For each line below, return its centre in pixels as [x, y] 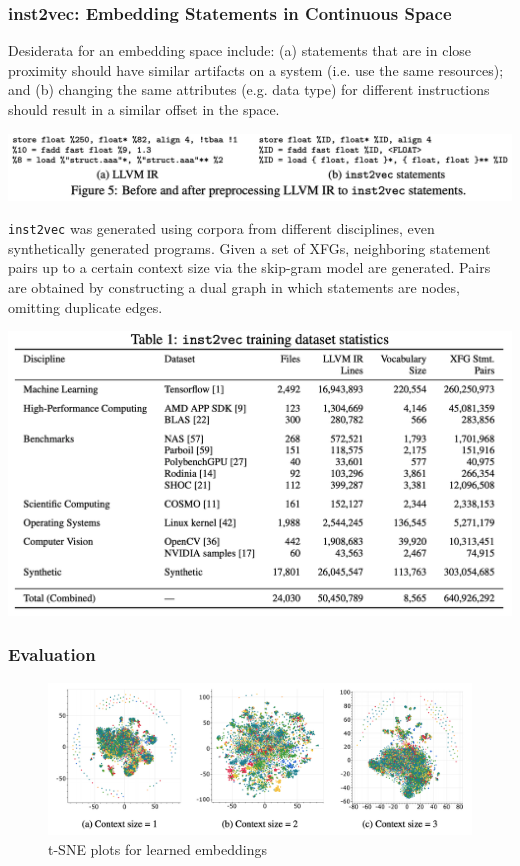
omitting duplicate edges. [85, 306]
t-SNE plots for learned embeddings [158, 848]
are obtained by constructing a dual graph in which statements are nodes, [234, 286]
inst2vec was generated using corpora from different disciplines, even [221, 228]
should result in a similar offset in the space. [144, 109]
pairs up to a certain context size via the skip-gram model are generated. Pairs [249, 267]
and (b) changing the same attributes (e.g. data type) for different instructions [249, 89]
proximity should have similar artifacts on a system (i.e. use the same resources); [256, 69]
